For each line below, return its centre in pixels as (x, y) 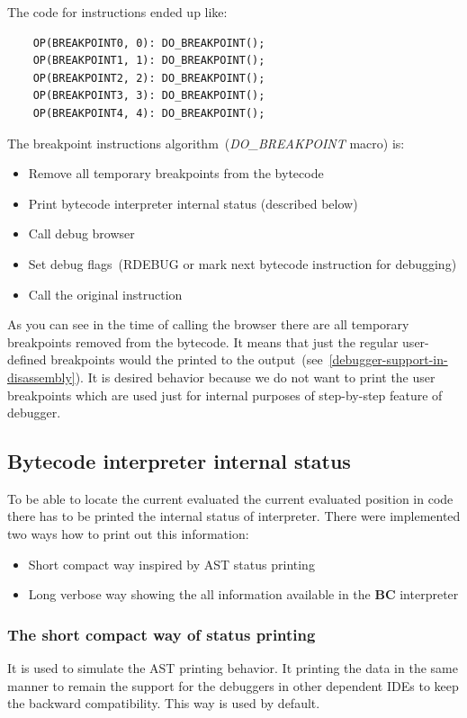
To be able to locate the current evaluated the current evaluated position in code (230, 498)
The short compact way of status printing (162, 634)
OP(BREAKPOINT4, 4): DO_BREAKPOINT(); (149, 113)
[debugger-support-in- (388, 359)
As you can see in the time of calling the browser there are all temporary (208, 324)
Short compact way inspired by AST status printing (171, 564)
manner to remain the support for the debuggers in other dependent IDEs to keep (233, 685)
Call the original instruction (105, 294)
